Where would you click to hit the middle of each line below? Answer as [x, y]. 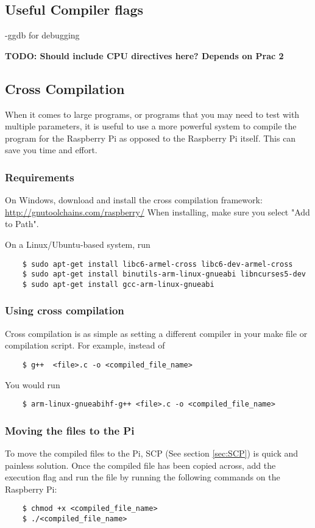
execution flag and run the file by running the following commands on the [143, 477]
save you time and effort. [51, 150]
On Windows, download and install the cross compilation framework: [134, 200]
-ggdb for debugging [42, 35]
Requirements [40, 177]
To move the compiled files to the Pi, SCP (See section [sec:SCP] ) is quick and [152, 453]
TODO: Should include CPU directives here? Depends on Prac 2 [144, 55]
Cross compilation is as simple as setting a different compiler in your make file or [156, 333]
